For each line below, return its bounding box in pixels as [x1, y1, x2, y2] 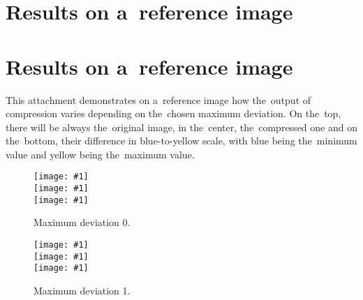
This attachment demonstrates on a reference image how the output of [6, 92, 311, 107]
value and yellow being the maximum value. [6, 147, 195, 161]
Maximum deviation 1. [34, 283, 131, 297]
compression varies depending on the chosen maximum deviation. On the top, [6, 106, 341, 121]
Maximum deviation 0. [34, 215, 131, 230]
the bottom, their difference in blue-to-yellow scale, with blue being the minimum [6, 133, 357, 148]
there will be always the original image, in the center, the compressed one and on [6, 119, 357, 134]
